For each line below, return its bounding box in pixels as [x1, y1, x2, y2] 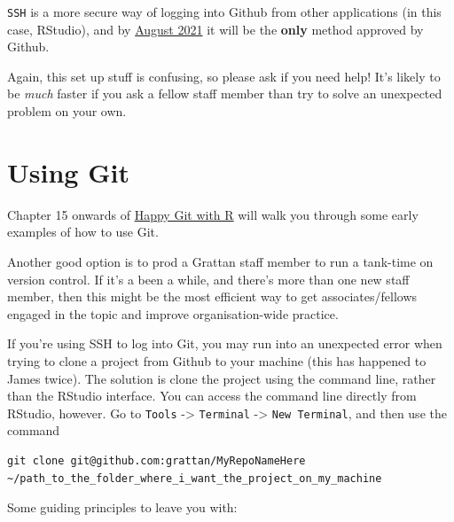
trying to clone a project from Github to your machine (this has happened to [7, 351, 427, 370]
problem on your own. [7, 102, 127, 121]
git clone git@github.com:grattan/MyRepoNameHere [7, 454, 306, 467]
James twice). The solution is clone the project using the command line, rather [7, 369, 436, 387]
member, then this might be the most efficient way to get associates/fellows [7, 287, 418, 306]
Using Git [7, 153, 129, 190]
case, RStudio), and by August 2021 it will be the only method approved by [7, 19, 424, 38]
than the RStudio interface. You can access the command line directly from [7, 386, 417, 405]
